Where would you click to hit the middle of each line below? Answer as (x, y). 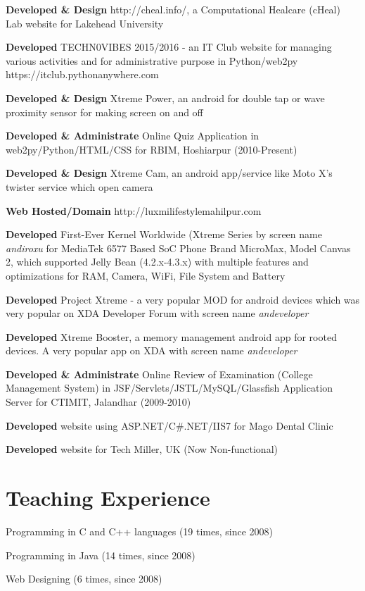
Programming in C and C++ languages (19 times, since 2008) (140, 531)
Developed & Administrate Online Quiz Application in (133, 136)
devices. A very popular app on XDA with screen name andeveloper (152, 350)
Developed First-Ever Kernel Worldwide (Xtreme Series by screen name (164, 234)
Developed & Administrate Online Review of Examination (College (159, 374)
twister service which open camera (79, 186)
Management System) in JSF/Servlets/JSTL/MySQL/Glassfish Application (169, 388)
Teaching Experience (108, 498)
